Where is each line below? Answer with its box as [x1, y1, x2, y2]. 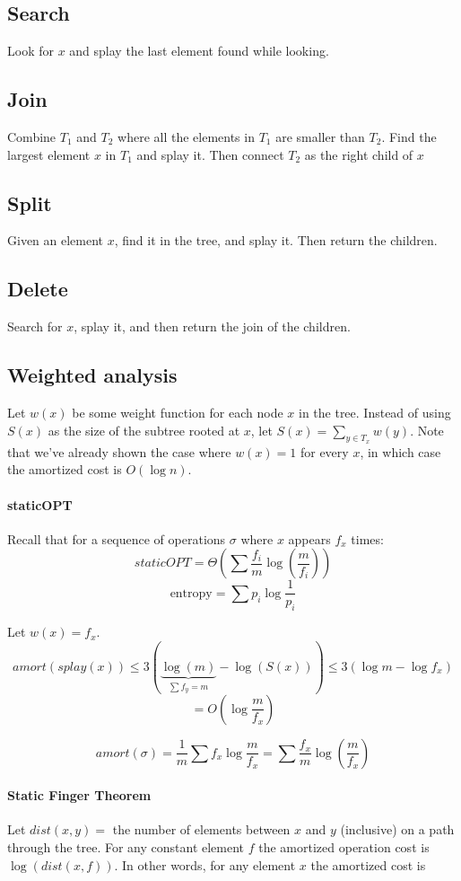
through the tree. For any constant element [7, 837, 245, 856]
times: [351, 529, 384, 548]
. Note [410, 420, 444, 439]
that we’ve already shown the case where [7, 442, 231, 461]
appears [288, 529, 331, 548]
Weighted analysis [7, 361, 178, 389]
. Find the [381, 128, 437, 145]
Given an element [7, 231, 104, 250]
